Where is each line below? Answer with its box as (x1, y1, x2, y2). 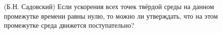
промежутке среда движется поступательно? (4, 20, 135, 30)
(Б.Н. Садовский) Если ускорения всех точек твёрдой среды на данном (4, 1, 214, 11)
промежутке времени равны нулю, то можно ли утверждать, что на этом (4, 11, 218, 21)
